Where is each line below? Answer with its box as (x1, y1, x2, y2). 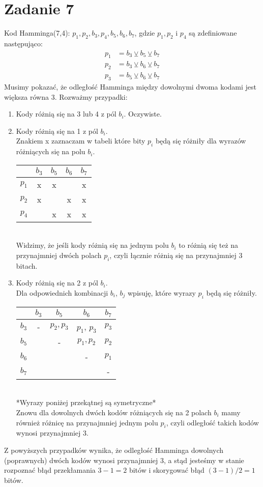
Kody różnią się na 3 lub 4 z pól (16, 108, 116, 119)
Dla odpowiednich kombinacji (16, 287, 108, 298)
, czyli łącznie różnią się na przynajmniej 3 (109, 249, 243, 260)
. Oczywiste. (124, 108, 162, 119)
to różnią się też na (179, 240, 239, 250)
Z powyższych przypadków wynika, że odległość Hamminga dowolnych (4, 444, 224, 455)
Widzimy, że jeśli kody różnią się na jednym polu (16, 240, 169, 250)
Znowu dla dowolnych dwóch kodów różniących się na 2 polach (16, 407, 212, 417)
